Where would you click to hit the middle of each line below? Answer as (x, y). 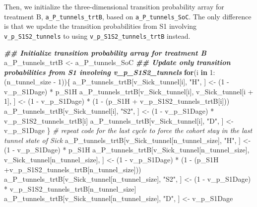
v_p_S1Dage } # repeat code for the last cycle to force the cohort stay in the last (128, 130)
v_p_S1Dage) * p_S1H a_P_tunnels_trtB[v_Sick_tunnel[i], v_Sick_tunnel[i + (129, 91)
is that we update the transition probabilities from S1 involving (100, 26)
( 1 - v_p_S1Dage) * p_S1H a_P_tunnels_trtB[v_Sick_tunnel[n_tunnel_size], (127, 150)
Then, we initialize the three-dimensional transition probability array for (114, 6)
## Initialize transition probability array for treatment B (105, 52)
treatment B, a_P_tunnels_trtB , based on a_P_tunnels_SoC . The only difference (128, 16)
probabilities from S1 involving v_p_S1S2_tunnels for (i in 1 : (110, 72)
